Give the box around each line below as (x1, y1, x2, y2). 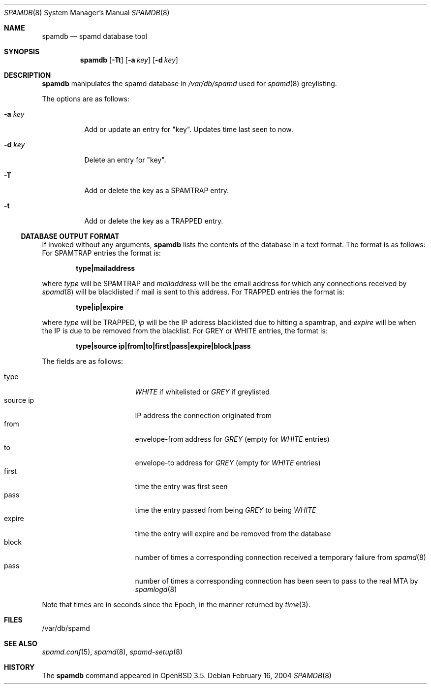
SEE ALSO (4, 639, 37, 648)
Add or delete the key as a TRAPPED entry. (84, 217, 223, 225)
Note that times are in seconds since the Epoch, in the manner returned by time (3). (42, 600, 310, 609)
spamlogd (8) (135, 585, 177, 593)
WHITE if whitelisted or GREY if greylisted (135, 388, 270, 396)
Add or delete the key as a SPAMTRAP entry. (84, 186, 229, 195)
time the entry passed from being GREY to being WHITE (135, 506, 316, 514)
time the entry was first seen (135, 482, 228, 491)
